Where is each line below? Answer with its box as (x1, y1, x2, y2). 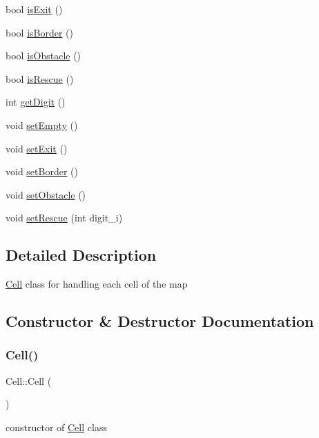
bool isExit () (6, 2, 63, 16)
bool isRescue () (6, 71, 74, 86)
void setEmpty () (6, 117, 78, 132)
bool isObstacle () (6, 48, 81, 63)
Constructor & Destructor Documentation (6, 310, 314, 332)
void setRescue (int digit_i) (6, 210, 123, 225)
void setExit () (6, 141, 68, 155)
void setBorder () (6, 164, 78, 179)
